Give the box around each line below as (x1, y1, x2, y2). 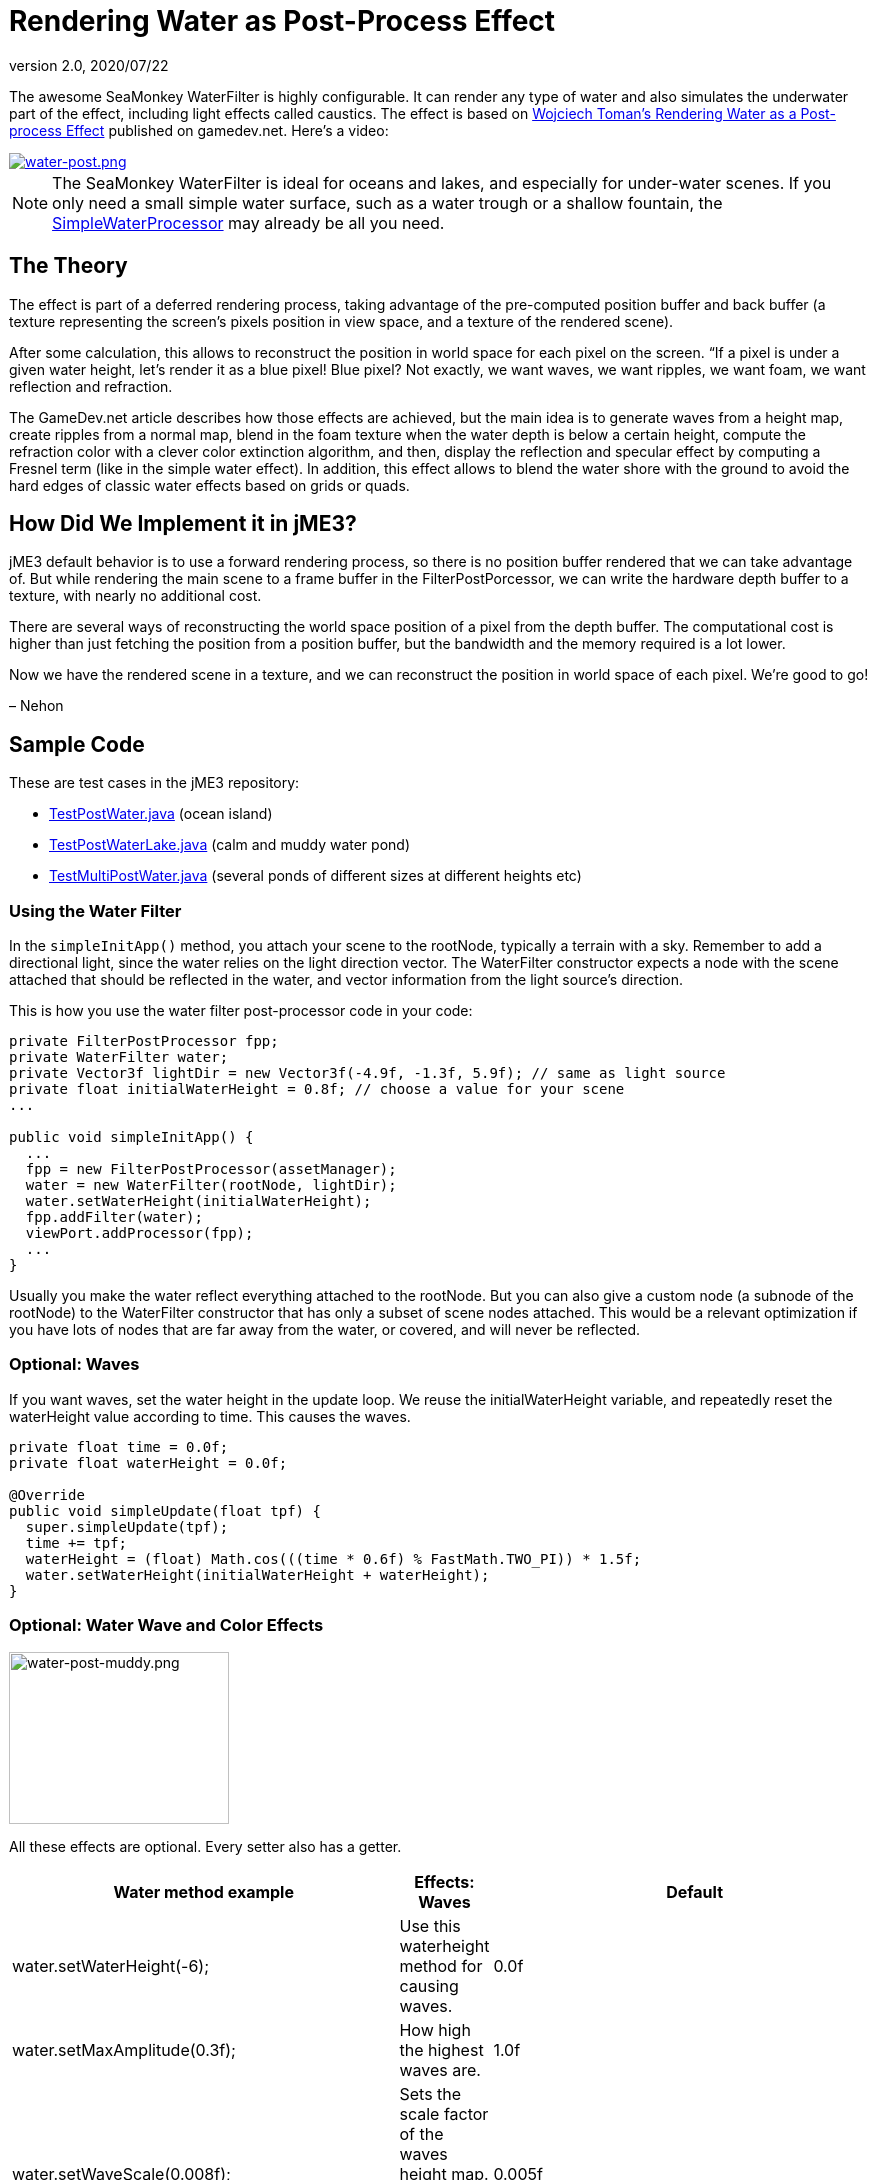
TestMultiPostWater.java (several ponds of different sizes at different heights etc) (49, 867, 582, 885)
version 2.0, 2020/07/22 (9, 56, 169, 74)
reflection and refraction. (9, 377, 173, 395)
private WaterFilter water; (9, 1049, 229, 1066)
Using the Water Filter (9, 900, 182, 921)
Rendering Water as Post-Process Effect (9, 4, 556, 38)
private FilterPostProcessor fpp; (9, 1033, 279, 1050)
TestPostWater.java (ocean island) (49, 805, 273, 823)
